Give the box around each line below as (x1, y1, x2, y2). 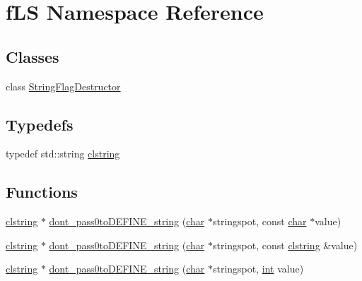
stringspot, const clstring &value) (212, 237, 358, 252)
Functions (6, 181, 78, 203)
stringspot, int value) (212, 261, 304, 276)
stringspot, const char (212, 214, 307, 229)
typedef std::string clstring (6, 146, 120, 161)
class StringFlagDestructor (6, 78, 121, 93)
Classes (6, 45, 59, 67)
